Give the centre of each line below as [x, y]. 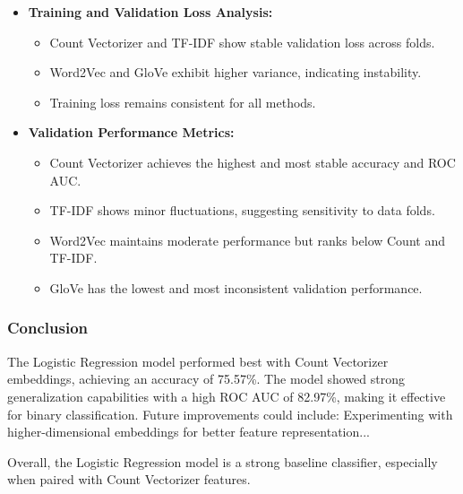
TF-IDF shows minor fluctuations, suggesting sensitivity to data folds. [242, 210]
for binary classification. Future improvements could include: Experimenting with [230, 414]
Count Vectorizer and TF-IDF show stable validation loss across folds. [242, 42]
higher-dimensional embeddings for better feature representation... [189, 432]
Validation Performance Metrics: [131, 132]
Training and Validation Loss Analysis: [150, 12]
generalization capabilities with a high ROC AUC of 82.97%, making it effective [227, 396]
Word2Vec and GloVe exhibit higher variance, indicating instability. [236, 72]
